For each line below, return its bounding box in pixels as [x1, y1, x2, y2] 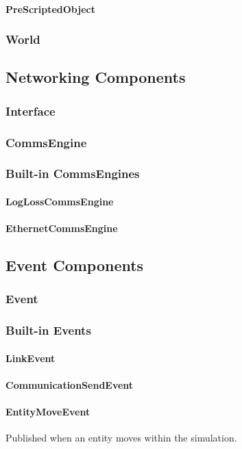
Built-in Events [5, 322, 91, 339]
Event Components [5, 255, 144, 276]
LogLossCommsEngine [5, 194, 114, 208]
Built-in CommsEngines [5, 165, 140, 182]
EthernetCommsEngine [5, 221, 118, 235]
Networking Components [5, 66, 186, 88]
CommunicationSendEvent [5, 377, 134, 392]
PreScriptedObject [5, 1, 95, 16]
